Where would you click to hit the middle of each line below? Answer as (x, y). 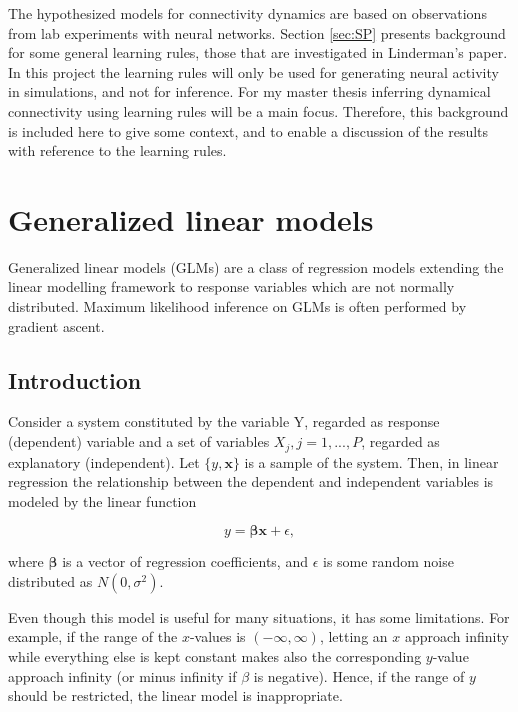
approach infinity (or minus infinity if (122, 675)
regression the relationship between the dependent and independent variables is (251, 481)
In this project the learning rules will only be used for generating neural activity (253, 71)
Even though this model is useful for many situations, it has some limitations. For (259, 616)
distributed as (50, 580)
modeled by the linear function (102, 500)
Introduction (75, 379)
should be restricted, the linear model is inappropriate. (175, 695)
